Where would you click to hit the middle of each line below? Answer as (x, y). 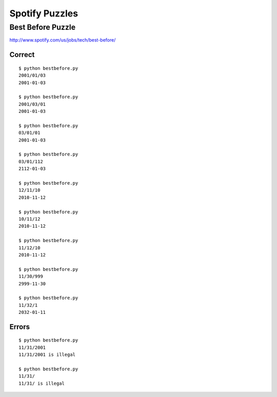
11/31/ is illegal (42, 383)
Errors (20, 326)
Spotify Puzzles (44, 13)
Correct (22, 55)
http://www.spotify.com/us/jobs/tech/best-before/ (63, 40)
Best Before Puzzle (43, 27)
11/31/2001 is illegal (47, 355)
